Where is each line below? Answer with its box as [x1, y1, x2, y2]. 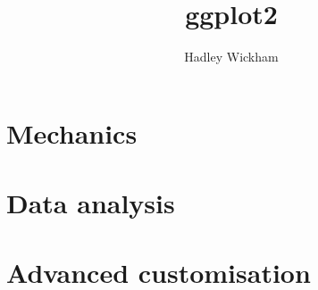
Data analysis [6, 185, 175, 221]
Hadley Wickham [184, 47, 279, 66]
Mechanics [6, 114, 138, 151]
